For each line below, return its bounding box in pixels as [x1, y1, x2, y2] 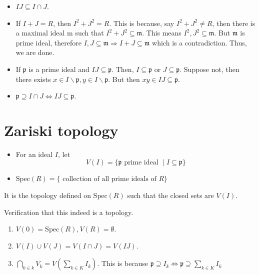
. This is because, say [109, 17, 174, 28]
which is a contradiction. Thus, [152, 37, 247, 47]
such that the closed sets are [127, 190, 214, 200]
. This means [142, 27, 181, 38]
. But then [108, 73, 140, 84]
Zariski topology [4, 119, 118, 140]
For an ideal [15, 148, 53, 159]
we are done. [15, 47, 54, 57]
